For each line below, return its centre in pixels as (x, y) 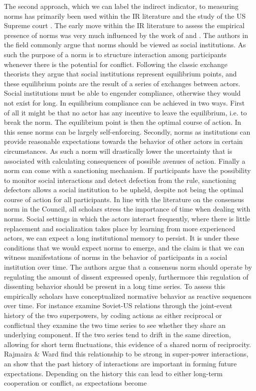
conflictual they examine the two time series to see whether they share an (115, 325)
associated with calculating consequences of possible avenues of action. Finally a (125, 160)
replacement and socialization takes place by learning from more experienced (120, 228)
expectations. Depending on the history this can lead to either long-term (113, 373)
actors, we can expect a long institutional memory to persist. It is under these (122, 238)
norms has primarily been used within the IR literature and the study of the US (125, 16)
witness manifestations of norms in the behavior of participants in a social (116, 257)
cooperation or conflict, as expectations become (75, 383)
